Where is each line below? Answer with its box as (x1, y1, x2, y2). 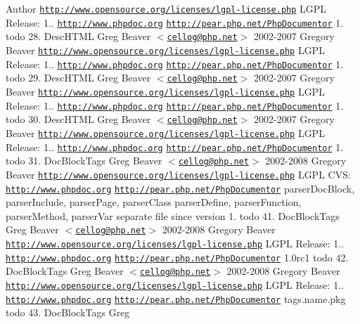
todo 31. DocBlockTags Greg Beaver (6, 153, 162, 168)
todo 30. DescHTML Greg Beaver (6, 112, 151, 127)
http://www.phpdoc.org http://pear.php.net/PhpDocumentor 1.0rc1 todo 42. (6, 250, 349, 264)
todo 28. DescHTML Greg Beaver (6, 29, 151, 44)
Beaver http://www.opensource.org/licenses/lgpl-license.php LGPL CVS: (6, 167, 351, 181)
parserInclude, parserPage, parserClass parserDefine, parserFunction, (6, 195, 302, 209)
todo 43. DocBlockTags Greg (6, 305, 130, 320)
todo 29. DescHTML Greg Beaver (6, 70, 151, 85)
